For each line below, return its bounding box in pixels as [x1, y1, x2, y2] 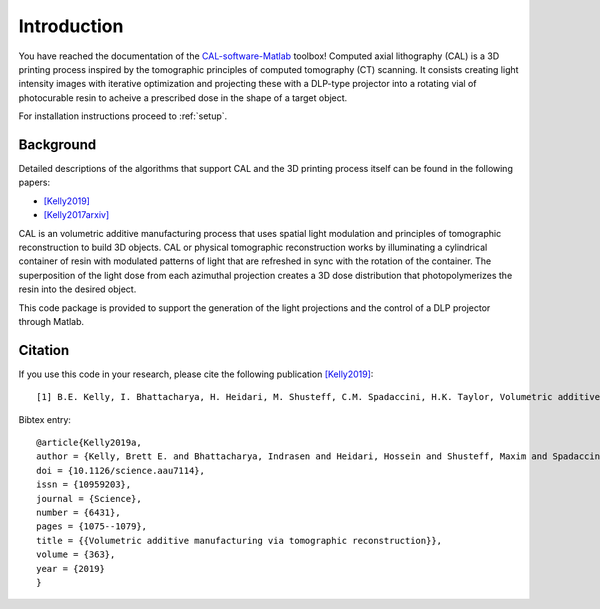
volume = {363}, [36, 549, 116, 560]
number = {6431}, [36, 506, 121, 518]
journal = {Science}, [36, 493, 142, 504]
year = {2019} [36, 563, 105, 574]
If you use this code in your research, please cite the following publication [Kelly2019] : [18, 368, 374, 380]
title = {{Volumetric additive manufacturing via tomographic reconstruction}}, [36, 535, 443, 546]
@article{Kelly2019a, [36, 437, 142, 448]
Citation [18, 341, 70, 359]
